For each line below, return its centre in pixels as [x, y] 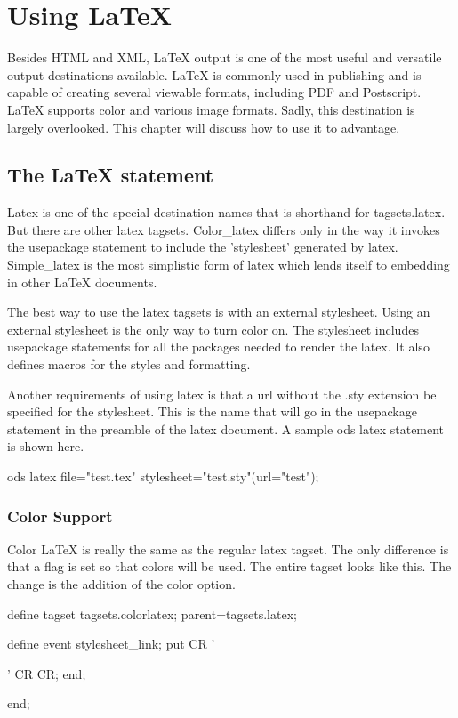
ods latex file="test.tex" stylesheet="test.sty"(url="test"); [163, 476]
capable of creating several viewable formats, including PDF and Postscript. [214, 92]
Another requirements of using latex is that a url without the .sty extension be [222, 394]
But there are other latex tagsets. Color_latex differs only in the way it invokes [224, 229]
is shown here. [46, 446]
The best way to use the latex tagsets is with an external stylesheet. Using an [219, 312]
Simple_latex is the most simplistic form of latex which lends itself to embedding [229, 265]
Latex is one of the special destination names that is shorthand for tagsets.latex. [226, 212]
